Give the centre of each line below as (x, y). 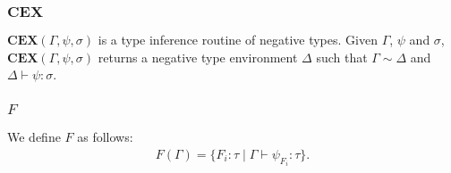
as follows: (105, 137)
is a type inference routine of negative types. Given (238, 40)
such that (342, 57)
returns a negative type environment (198, 57)
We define (34, 137)
